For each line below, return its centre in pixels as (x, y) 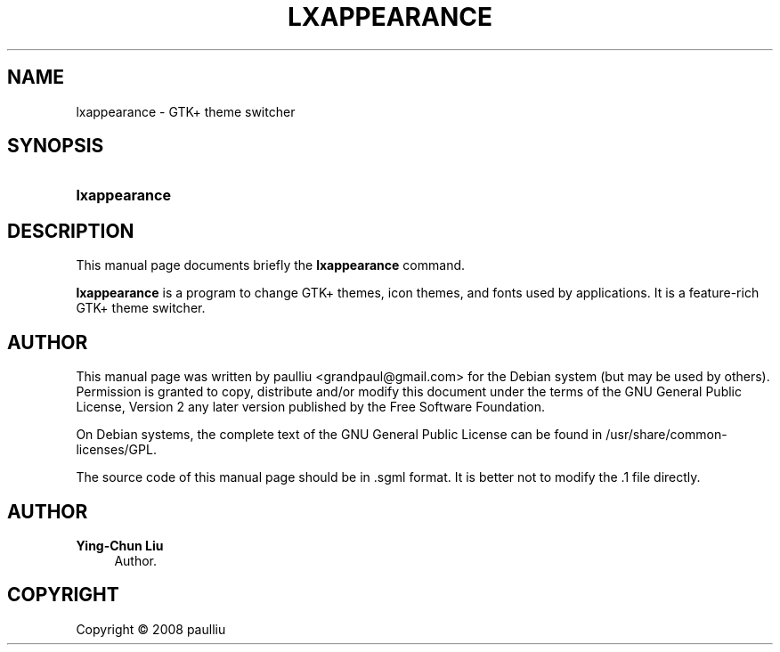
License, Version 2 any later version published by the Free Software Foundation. (310, 407)
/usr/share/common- (666, 435)
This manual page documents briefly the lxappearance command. (271, 265)
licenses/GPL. (116, 450)
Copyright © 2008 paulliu (151, 629)
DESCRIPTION (71, 231)
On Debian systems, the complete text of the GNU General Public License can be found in (339, 435)
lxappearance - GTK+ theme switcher (186, 111)
